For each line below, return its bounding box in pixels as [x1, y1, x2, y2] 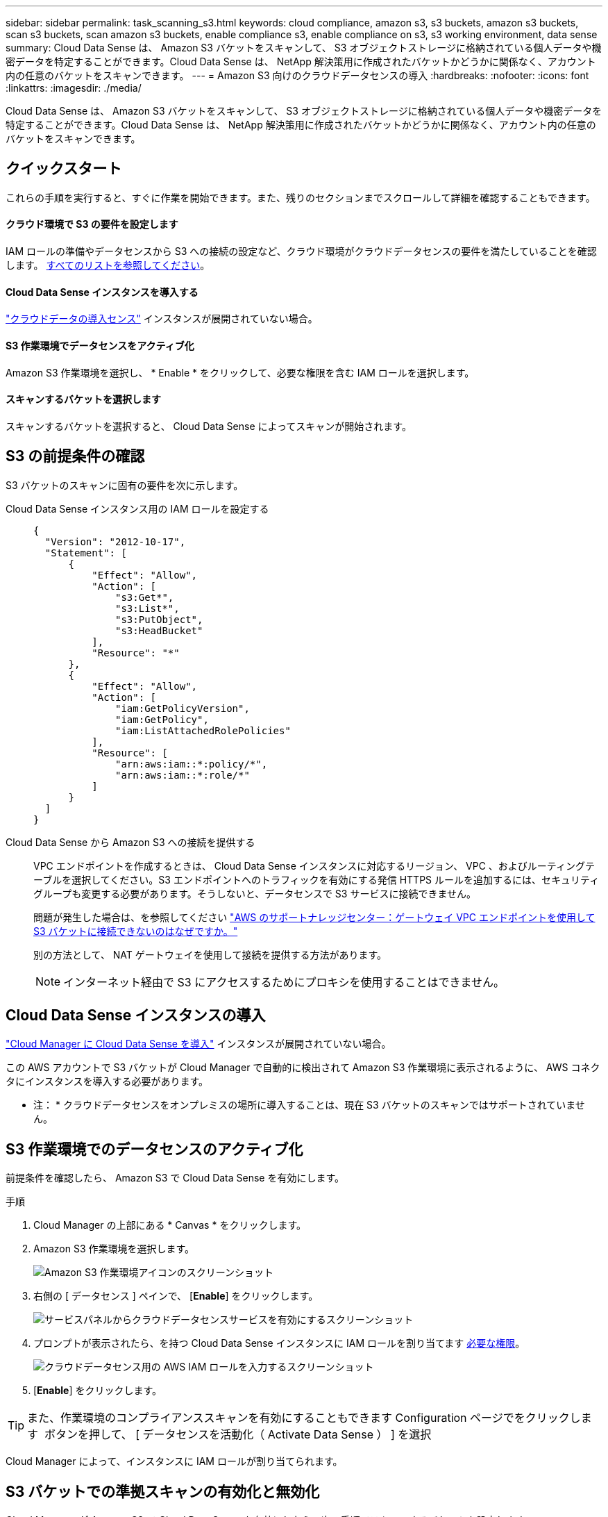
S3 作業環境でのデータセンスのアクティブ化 [6, 1140, 303, 1158]
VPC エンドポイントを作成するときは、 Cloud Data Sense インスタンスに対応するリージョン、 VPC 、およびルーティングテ [33, 859, 595, 872]
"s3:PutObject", [115, 613, 203, 625]
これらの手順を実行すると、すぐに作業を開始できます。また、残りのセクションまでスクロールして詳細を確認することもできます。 [6, 191, 596, 204]
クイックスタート [6, 160, 122, 178]
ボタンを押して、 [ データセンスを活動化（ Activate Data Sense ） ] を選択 [44, 1427, 432, 1442]
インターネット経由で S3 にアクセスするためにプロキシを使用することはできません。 [63, 975, 505, 989]
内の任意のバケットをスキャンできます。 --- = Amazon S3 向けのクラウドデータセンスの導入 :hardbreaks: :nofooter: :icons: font [6, 69, 589, 81]
